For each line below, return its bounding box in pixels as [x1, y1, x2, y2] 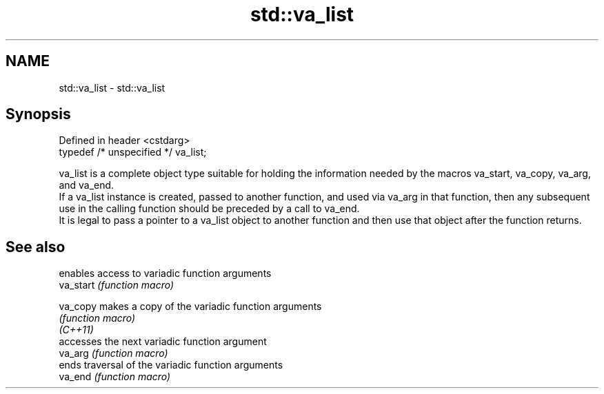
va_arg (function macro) [59, 347, 168, 360]
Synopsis [6, 105, 71, 123]
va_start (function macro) [59, 279, 174, 291]
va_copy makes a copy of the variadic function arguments [59, 300, 322, 313]
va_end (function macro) [59, 371, 171, 383]
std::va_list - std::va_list [59, 81, 165, 94]
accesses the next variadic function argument [59, 335, 267, 348]
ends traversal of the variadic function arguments [59, 359, 283, 371]
